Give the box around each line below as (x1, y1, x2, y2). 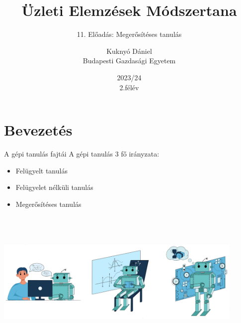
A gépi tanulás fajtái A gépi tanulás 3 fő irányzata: (4, 149, 160, 159)
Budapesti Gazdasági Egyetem (82, 55, 176, 66)
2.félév (119, 82, 139, 92)
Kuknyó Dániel (106, 45, 152, 56)
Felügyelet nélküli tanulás (15, 182, 93, 192)
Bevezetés (4, 120, 73, 140)
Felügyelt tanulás (15, 165, 68, 175)
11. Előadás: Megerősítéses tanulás (77, 29, 182, 39)
